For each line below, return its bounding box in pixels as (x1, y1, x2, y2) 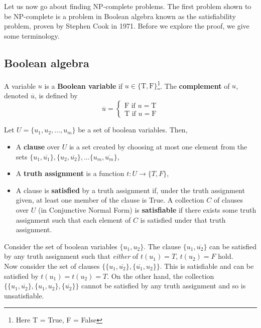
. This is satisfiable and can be (160, 260, 254, 271)
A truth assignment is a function (16, 168, 124, 179)
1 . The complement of (157, 79, 230, 91)
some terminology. (4, 30, 60, 41)
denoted (4, 90, 29, 100)
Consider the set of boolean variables (4, 241, 117, 251)
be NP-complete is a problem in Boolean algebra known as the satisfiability (4, 11, 236, 21)
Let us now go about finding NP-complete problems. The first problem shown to (4, 1, 251, 11)
